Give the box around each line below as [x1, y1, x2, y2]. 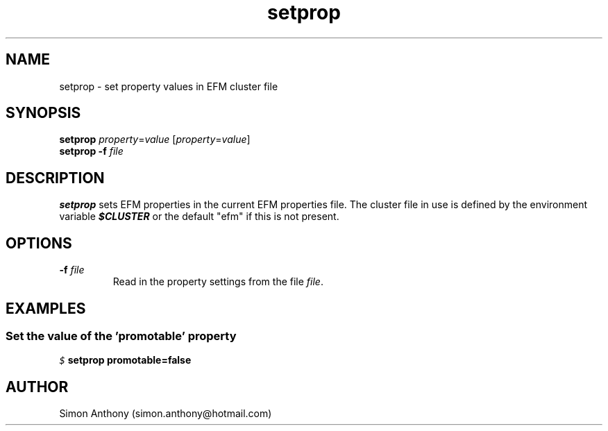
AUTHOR [6, 378, 69, 396]
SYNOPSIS [6, 104, 81, 122]
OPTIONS [6, 234, 72, 252]
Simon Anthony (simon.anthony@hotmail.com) [59, 407, 272, 420]
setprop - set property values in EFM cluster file [59, 80, 278, 92]
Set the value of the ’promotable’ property [6, 328, 237, 343]
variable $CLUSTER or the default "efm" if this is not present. [59, 210, 339, 223]
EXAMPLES [6, 299, 86, 317]
